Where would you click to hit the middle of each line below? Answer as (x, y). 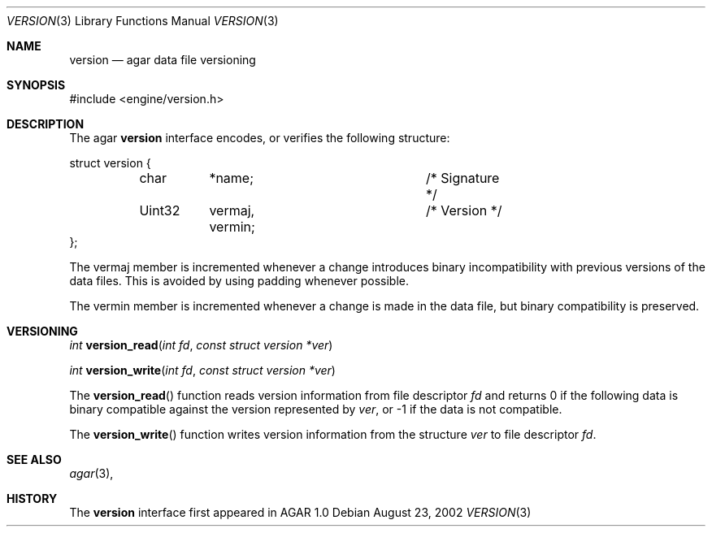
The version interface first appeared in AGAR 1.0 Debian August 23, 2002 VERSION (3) (300, 512)
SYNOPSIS (36, 85)
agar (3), (91, 473)
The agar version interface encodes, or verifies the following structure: (260, 138)
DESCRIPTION (46, 124)
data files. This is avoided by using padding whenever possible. (239, 281)
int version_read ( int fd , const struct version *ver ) (201, 345)
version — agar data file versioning (163, 60)
